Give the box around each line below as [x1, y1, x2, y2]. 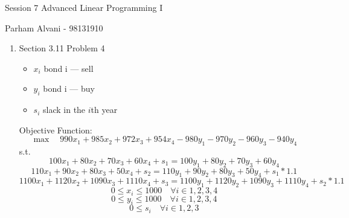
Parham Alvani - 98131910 [5, 21, 103, 34]
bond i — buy [43, 82, 95, 95]
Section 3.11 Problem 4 [19, 42, 105, 54]
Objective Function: [19, 123, 92, 136]
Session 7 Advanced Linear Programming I [5, 1, 163, 13]
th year [91, 103, 118, 116]
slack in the [43, 103, 86, 116]
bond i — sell [43, 62, 94, 74]
